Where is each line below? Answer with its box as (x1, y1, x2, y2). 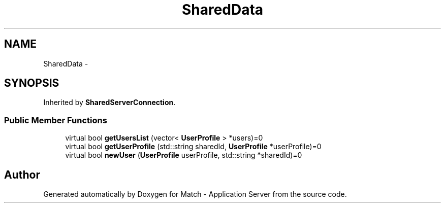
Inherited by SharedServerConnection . (43, 98, 176, 107)
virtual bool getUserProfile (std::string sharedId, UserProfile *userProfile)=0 (65, 142, 322, 151)
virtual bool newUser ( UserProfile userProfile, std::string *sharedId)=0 (65, 151, 302, 160)
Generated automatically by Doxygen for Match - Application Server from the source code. (43, 190, 347, 199)
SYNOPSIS (4, 77, 59, 90)
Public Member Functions (4, 115, 107, 125)
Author (4, 168, 40, 181)
